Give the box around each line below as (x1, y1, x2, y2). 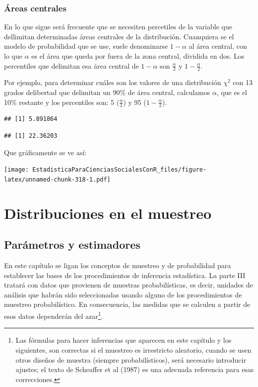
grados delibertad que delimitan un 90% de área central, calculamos (4, 87, 210, 97)
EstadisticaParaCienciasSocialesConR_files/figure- (32, 166, 207, 174)
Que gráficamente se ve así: (4, 147, 87, 157)
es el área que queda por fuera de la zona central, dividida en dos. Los (31, 51, 245, 61)
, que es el (216, 87, 248, 97)
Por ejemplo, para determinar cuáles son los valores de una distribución (4, 77, 221, 88)
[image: (4, 166, 29, 174)
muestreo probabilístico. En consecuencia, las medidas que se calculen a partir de (4, 299, 251, 309)
